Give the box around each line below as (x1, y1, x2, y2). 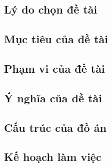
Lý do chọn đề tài (4, 2, 97, 17)
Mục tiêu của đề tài (4, 31, 108, 47)
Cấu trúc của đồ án (4, 119, 106, 135)
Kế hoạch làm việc (4, 149, 101, 164)
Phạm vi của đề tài (4, 60, 105, 76)
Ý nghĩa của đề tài (4, 90, 102, 105)
